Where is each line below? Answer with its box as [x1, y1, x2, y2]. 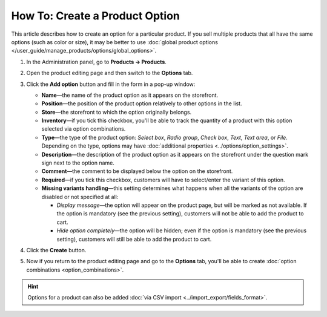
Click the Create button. [26, 246, 87, 253]
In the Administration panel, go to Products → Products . [26, 58, 167, 65]
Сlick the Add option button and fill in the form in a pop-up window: [26, 80, 196, 88]
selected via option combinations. [41, 125, 126, 132]
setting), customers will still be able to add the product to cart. [56, 235, 212, 243]
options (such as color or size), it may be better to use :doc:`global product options [11, 38, 218, 45]
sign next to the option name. [41, 159, 114, 166]
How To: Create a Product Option [11, 9, 180, 22]
